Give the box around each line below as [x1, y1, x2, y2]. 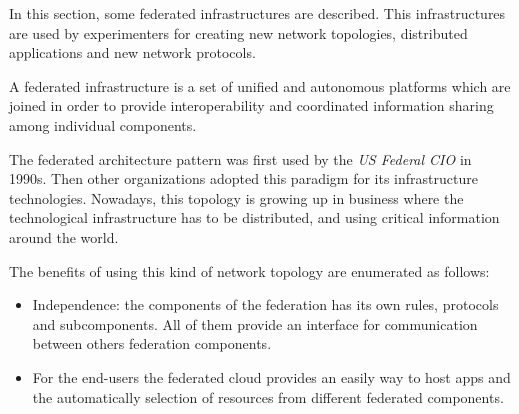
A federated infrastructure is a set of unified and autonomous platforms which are [9, 75, 511, 96]
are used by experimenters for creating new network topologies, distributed [9, 22, 468, 43]
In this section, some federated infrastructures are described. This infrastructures [9, 3, 506, 23]
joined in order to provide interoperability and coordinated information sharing [9, 95, 494, 116]
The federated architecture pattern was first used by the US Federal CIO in [9, 148, 472, 169]
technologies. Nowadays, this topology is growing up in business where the [9, 187, 464, 208]
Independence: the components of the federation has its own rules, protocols [32, 294, 499, 315]
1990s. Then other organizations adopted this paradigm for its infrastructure [9, 168, 478, 189]
